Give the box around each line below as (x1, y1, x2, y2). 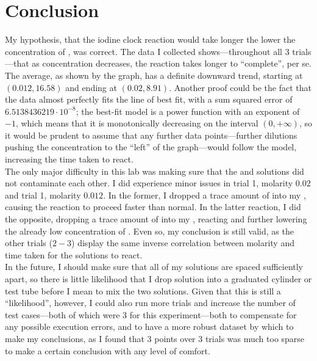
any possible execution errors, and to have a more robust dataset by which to (5, 320, 294, 333)
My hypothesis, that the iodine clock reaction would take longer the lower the (5, 33, 296, 46)
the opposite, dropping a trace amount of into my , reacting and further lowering (5, 213, 307, 225)
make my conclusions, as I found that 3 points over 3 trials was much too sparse (5, 332, 305, 345)
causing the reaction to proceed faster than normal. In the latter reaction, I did (5, 200, 301, 213)
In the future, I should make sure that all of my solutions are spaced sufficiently (5, 260, 304, 273)
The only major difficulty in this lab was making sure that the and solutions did (5, 164, 304, 177)
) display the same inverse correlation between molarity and (71, 236, 294, 249)
